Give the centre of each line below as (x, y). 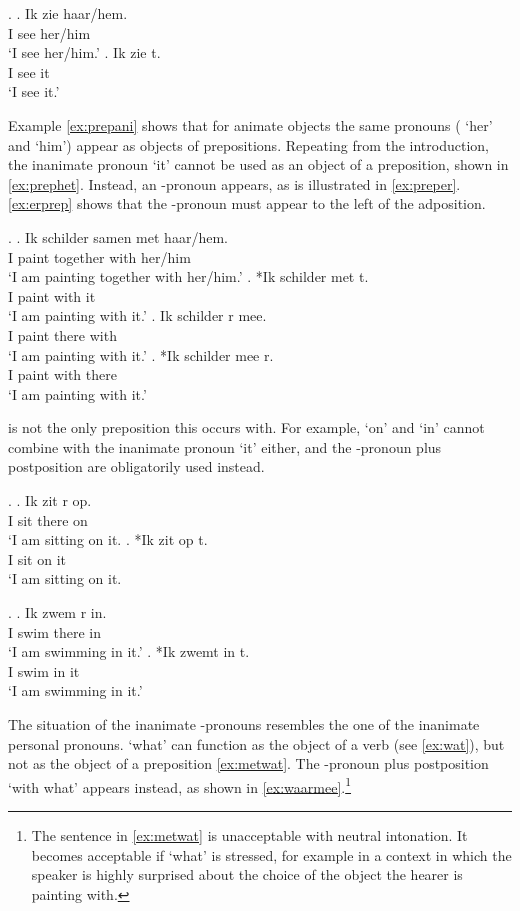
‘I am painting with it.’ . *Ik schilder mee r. (141, 354)
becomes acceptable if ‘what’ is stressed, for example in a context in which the (271, 854)
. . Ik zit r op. (50, 500)
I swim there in (55, 631)
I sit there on (48, 519)
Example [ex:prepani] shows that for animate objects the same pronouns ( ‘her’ (250, 124)
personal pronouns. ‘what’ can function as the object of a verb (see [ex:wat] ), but (256, 743)
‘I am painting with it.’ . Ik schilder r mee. (137, 315)
